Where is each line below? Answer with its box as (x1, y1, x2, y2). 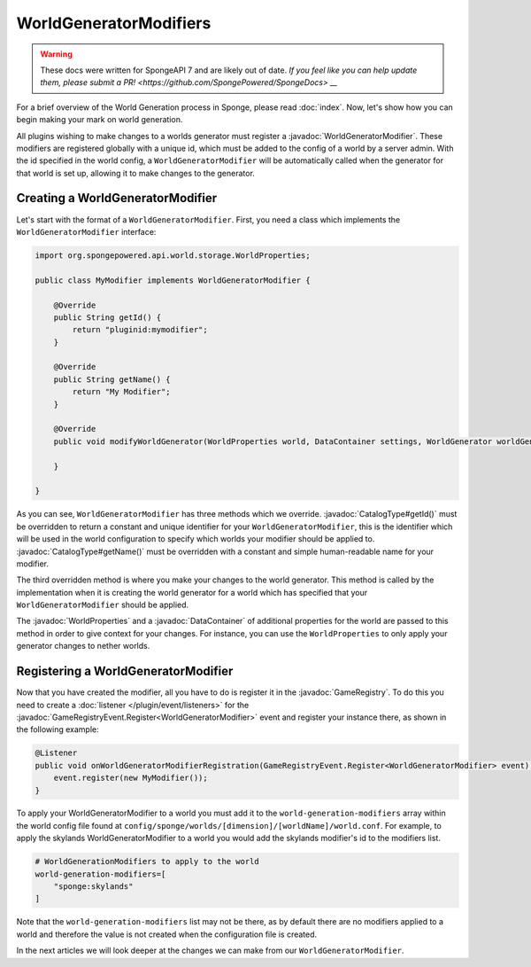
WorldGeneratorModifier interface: (16, 226, 157, 237)
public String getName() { (53, 374, 172, 385)
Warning (40, 49, 73, 59)
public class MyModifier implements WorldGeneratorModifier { (35, 275, 311, 285)
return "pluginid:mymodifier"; (72, 324, 208, 335)
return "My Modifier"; (72, 386, 172, 397)
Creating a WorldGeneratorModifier (16, 191, 217, 206)
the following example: (16, 724, 99, 735)
